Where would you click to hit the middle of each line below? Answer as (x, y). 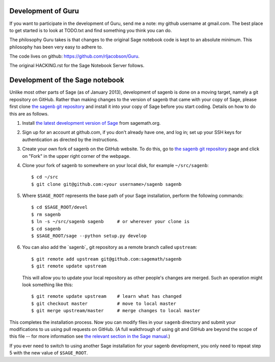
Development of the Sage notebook (67, 80)
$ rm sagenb (46, 214)
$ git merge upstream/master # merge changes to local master (116, 311)
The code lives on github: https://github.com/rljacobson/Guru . (75, 57)
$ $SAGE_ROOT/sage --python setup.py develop (89, 236)
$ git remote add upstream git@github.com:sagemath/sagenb (106, 259)
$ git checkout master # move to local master (104, 303)
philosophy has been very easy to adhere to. (56, 47)
